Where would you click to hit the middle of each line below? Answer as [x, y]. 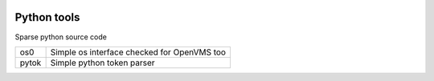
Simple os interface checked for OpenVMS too [138, 52]
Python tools [47, 17]
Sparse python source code [61, 37]
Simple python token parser [103, 63]
